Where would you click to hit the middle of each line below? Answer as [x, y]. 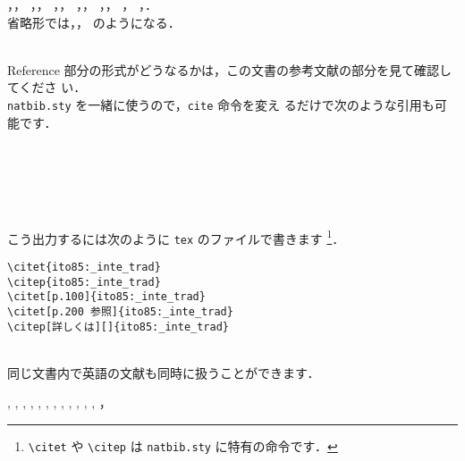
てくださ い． [47, 87]
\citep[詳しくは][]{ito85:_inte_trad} [118, 327]
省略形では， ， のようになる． [94, 22]
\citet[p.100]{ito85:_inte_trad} [106, 297]
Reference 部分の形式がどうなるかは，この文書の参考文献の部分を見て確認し [230, 69]
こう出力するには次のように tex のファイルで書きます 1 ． [176, 237]
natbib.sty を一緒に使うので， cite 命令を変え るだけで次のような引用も [221, 104]
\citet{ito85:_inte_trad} [84, 267]
